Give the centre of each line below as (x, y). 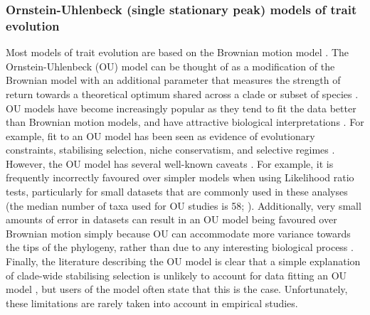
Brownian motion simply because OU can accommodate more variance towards (178, 233)
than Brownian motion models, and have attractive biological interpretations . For (185, 122)
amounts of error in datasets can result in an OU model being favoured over (171, 219)
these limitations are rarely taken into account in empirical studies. (152, 303)
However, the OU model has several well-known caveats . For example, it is (170, 163)
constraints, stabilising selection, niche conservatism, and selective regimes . (170, 150)
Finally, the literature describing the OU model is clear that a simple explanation (183, 261)
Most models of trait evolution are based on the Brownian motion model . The (177, 52)
